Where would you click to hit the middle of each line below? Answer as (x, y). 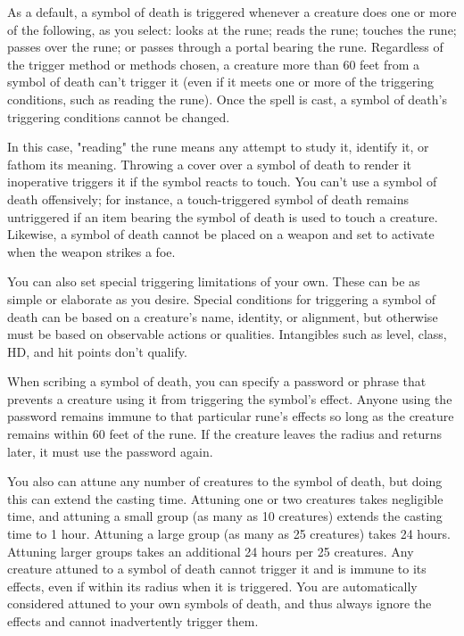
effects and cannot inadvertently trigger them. (133, 621)
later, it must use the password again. (110, 451)
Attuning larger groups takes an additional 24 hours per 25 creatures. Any (211, 551)
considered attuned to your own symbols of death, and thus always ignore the (220, 603)
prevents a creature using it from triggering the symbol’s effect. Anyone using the (230, 398)
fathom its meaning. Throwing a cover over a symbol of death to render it (209, 164)
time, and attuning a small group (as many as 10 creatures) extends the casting (225, 516)
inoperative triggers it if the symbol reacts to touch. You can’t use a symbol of (222, 182)
